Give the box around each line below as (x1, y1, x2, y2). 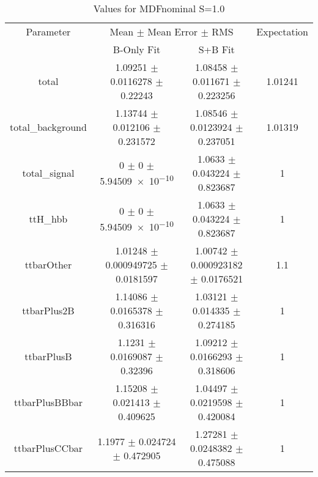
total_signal (22, 166, 75, 180)
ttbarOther (24, 257, 72, 272)
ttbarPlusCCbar (13, 441, 83, 455)
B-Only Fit (113, 42, 161, 56)
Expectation (256, 24, 308, 39)
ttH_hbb (29, 212, 68, 226)
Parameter (26, 24, 71, 39)
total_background (10, 120, 87, 134)
